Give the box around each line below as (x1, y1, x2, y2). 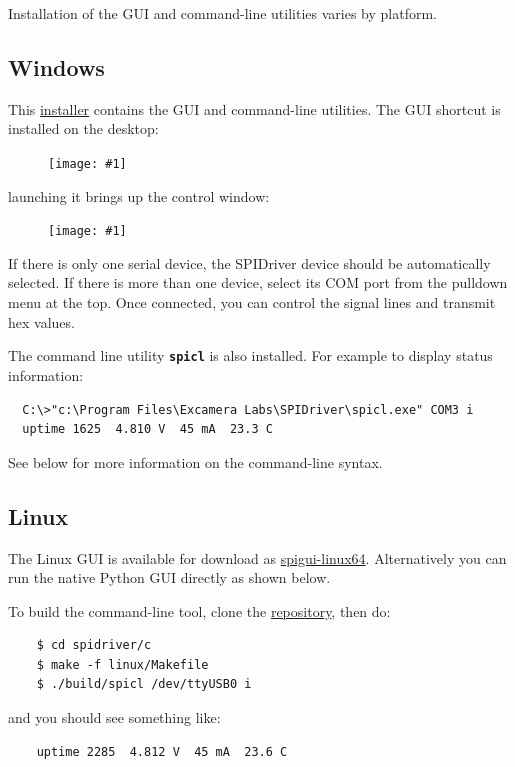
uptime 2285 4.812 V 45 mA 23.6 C (36, 744, 288, 759)
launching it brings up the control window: (8, 185, 270, 206)
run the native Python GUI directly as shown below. (8, 567, 331, 588)
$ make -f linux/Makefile (36, 657, 209, 672)
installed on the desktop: (8, 118, 159, 139)
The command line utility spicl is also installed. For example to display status (8, 345, 493, 366)
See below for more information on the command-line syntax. (8, 451, 383, 472)
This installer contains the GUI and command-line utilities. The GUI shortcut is (8, 98, 501, 119)
